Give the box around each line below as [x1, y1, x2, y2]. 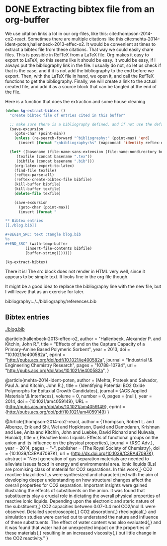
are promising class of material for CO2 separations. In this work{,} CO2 [5, 466, 153, 472]
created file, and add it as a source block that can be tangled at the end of [5, 83, 157, 89]
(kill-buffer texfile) [14, 186, 61, 191]
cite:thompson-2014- [109, 30, 153, 36]
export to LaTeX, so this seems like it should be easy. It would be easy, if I [5, 57, 156, 63]
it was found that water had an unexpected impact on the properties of [5, 525, 150, 531]
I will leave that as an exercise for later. [5, 289, 84, 295]
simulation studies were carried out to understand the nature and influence [5, 514, 159, 520]
